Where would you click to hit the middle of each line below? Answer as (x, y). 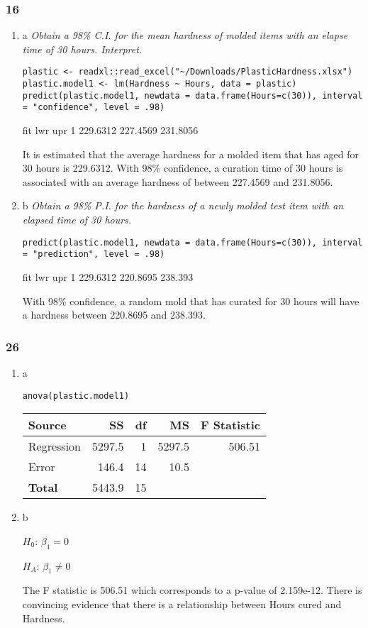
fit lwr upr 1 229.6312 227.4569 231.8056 (110, 130)
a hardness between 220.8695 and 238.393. (114, 315)
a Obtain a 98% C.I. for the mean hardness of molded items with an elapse (185, 35)
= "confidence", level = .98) (94, 108)
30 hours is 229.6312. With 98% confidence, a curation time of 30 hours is (183, 168)
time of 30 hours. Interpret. (82, 49)
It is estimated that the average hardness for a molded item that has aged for (190, 154)
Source (47, 425)
